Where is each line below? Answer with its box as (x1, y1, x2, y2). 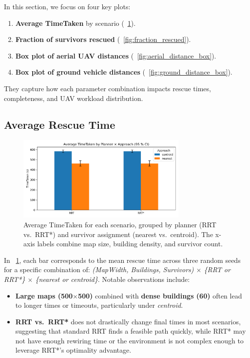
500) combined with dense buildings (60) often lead (77, 290, 242, 300)
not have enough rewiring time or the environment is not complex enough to (15, 335, 244, 345)
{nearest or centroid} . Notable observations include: (35, 274, 190, 284)
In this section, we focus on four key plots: (4, 1, 131, 11)
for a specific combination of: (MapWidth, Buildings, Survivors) (4, 264, 194, 275)
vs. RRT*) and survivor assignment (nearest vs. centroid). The (23, 229, 213, 239)
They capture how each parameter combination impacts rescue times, (4, 83, 211, 93)
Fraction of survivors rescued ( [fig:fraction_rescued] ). (15, 34, 191, 44)
